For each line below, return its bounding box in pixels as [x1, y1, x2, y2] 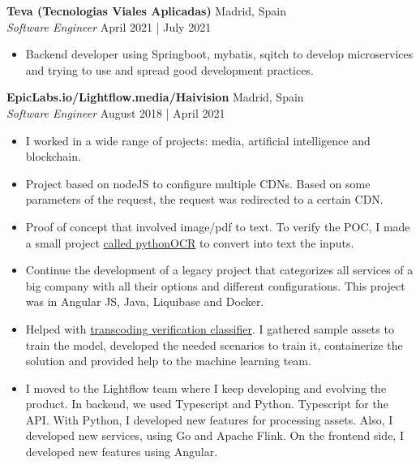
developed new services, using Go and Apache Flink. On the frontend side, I [25, 427, 404, 444]
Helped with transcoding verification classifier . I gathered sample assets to [25, 320, 394, 337]
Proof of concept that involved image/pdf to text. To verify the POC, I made [25, 217, 410, 235]
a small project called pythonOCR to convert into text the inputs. [25, 234, 354, 251]
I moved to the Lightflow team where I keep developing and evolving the [25, 379, 387, 396]
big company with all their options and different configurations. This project [25, 277, 405, 294]
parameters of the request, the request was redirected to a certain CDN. [25, 191, 384, 208]
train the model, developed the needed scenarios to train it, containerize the [25, 336, 403, 353]
